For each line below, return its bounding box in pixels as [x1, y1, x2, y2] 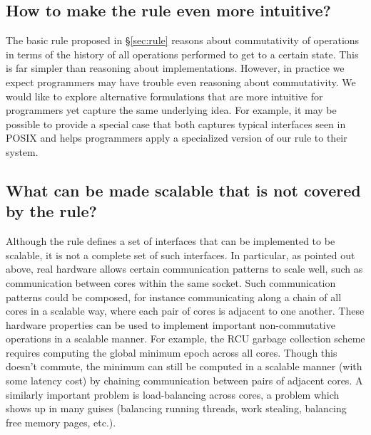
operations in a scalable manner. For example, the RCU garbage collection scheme [6, 331, 365, 346]
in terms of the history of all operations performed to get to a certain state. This [6, 46, 359, 61]
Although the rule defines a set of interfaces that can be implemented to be [6, 234, 335, 248]
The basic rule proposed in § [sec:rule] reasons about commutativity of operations [6, 33, 360, 48]
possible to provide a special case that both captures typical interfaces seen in [6, 116, 346, 131]
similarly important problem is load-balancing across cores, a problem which [6, 387, 340, 402]
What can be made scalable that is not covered [6, 179, 361, 201]
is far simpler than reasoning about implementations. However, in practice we [6, 61, 345, 75]
